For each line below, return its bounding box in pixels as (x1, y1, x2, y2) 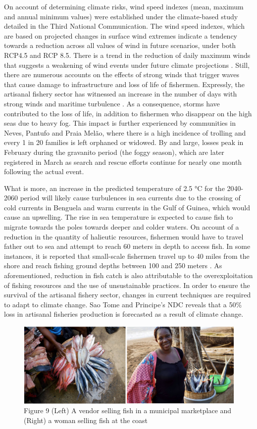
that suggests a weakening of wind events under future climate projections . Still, (4, 59, 250, 70)
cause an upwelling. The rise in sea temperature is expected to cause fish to (4, 212, 233, 222)
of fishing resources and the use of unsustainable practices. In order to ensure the (4, 280, 250, 290)
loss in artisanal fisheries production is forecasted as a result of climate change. (4, 309, 244, 319)
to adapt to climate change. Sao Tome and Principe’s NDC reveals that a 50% (4, 299, 242, 309)
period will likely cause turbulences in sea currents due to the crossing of (20, 192, 241, 203)
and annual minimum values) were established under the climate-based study (4, 11, 238, 21)
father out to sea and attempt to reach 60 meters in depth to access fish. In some (4, 241, 251, 251)
